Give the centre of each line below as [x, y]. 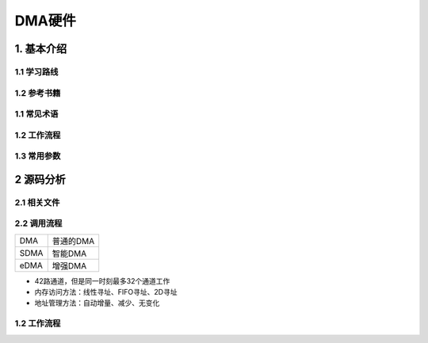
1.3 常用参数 [38, 156]
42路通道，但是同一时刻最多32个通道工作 [102, 280]
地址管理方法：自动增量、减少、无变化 [97, 303]
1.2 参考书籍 [38, 93]
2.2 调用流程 [38, 223]
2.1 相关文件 [37, 202]
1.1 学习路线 [36, 71]
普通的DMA [73, 241]
